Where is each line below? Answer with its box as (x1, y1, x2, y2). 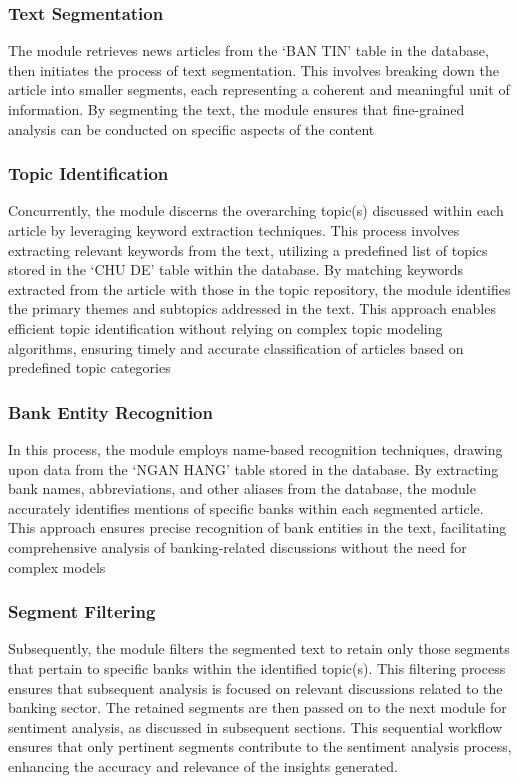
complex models (8, 556, 106, 577)
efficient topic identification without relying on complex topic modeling (8, 317, 443, 338)
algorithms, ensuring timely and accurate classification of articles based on (8, 337, 464, 358)
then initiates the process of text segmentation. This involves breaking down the (8, 59, 499, 80)
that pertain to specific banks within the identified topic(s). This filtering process (8, 657, 506, 678)
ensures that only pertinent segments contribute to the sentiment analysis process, (8, 736, 512, 757)
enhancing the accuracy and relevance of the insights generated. (8, 755, 398, 776)
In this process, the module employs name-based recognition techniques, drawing (8, 438, 503, 459)
